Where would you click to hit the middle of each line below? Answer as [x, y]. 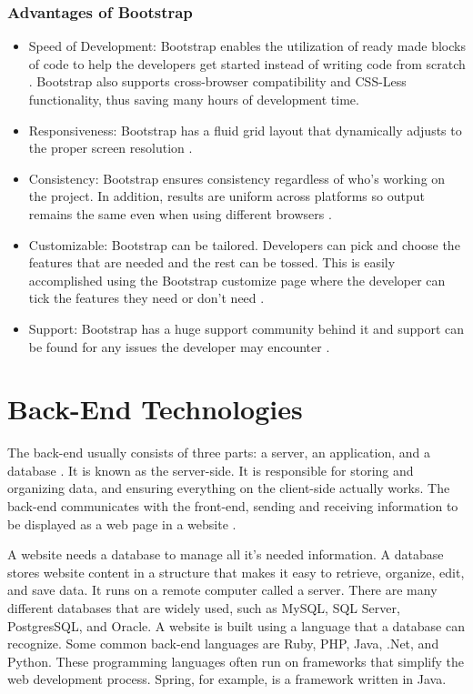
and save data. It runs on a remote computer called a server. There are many [222, 590]
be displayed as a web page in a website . [122, 523]
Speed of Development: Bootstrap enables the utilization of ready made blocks [247, 46]
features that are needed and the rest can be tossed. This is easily [212, 262]
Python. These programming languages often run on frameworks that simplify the [236, 661]
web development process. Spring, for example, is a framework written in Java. [227, 679]
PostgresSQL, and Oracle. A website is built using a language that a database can [236, 625]
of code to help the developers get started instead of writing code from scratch [247, 63]
